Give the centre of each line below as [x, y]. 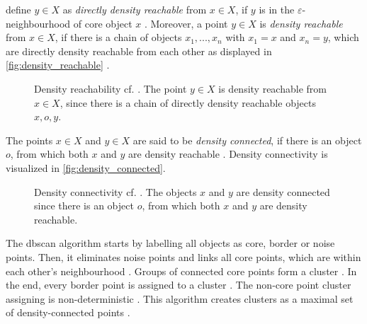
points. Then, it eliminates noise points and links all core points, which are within [183, 256]
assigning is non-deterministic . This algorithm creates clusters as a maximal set [180, 298]
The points [29, 140]
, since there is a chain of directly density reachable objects [188, 102]
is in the [277, 9]
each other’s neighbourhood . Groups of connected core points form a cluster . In [181, 271]
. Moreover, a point [186, 23]
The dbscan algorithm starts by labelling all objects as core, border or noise [170, 243]
